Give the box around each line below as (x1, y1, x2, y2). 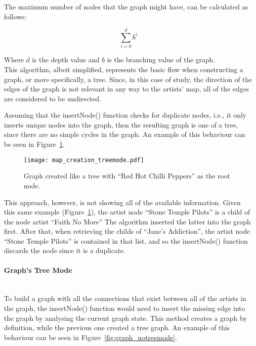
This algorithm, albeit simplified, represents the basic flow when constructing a (4, 64, 244, 74)
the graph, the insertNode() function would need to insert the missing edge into (4, 303, 245, 313)
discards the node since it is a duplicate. (4, 245, 126, 256)
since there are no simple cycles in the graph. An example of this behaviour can (4, 129, 245, 139)
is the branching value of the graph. (107, 54, 215, 65)
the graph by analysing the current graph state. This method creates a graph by (4, 312, 247, 323)
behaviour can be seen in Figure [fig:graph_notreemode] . (4, 332, 177, 342)
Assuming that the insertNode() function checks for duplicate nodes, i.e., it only (4, 110, 247, 120)
